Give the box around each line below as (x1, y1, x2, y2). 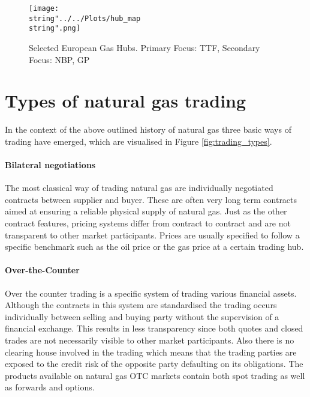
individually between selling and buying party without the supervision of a (5, 310, 279, 323)
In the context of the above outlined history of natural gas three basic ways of (5, 123, 291, 136)
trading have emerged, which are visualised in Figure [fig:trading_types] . (5, 135, 272, 147)
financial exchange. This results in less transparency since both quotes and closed (5, 322, 303, 335)
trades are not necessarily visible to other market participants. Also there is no (5, 334, 294, 346)
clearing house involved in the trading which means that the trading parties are (5, 345, 297, 358)
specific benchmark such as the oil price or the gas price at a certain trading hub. (5, 240, 304, 253)
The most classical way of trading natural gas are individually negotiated (5, 181, 273, 194)
